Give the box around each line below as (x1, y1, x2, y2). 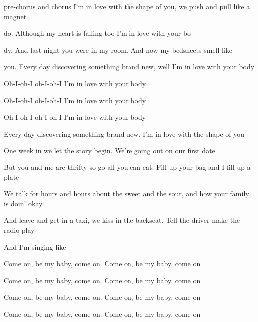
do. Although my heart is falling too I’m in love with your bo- (4, 28, 193, 38)
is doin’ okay (4, 198, 43, 208)
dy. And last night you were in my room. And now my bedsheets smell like (4, 44, 233, 55)
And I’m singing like (4, 241, 66, 252)
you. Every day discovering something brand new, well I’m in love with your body (4, 61, 255, 72)
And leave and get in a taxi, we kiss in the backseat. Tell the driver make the (4, 215, 240, 225)
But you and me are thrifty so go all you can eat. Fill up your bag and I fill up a (4, 161, 251, 172)
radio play (4, 224, 35, 235)
